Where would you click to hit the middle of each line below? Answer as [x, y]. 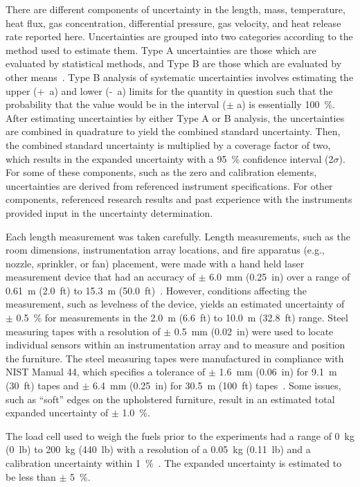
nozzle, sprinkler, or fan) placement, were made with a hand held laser [155, 263]
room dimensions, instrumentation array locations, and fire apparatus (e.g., [165, 250]
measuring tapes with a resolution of [83, 331]
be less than [31, 476]
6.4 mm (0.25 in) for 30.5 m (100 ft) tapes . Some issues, [217, 386]
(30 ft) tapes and [42, 386]
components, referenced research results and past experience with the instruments [179, 199]
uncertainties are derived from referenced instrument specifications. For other [169, 185]
